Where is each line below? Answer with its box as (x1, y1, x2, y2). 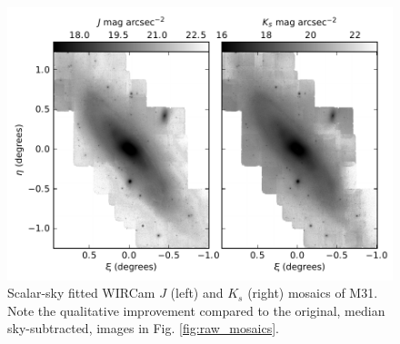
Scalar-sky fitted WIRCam (7, 283, 155, 302)
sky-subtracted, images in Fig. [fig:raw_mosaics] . (7, 319, 279, 338)
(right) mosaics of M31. (247, 283, 378, 302)
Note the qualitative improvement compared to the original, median (7, 300, 385, 319)
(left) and (170, 283, 224, 302)
